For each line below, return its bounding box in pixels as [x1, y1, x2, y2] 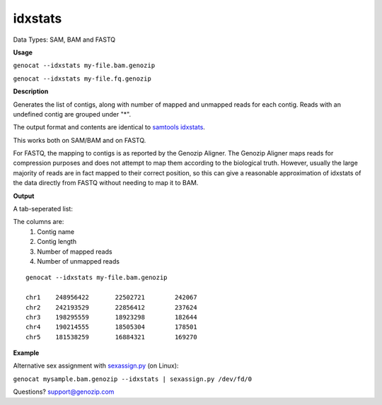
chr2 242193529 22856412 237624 [25, 303, 197, 311]
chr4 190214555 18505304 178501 [25, 323, 197, 331]
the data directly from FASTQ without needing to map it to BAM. [13, 179, 199, 187]
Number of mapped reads [37, 247, 112, 256]
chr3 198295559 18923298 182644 [25, 313, 197, 321]
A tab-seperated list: [13, 205, 74, 213]
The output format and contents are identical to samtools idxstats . [13, 123, 205, 131]
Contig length [37, 237, 77, 246]
